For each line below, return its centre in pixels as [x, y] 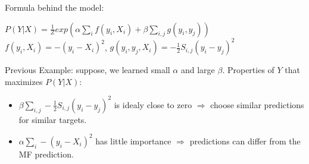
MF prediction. [46, 154]
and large [198, 70]
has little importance [133, 141]
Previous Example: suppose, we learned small [88, 70]
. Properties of [248, 70]
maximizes [24, 81]
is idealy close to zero [153, 104]
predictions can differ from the [245, 141]
